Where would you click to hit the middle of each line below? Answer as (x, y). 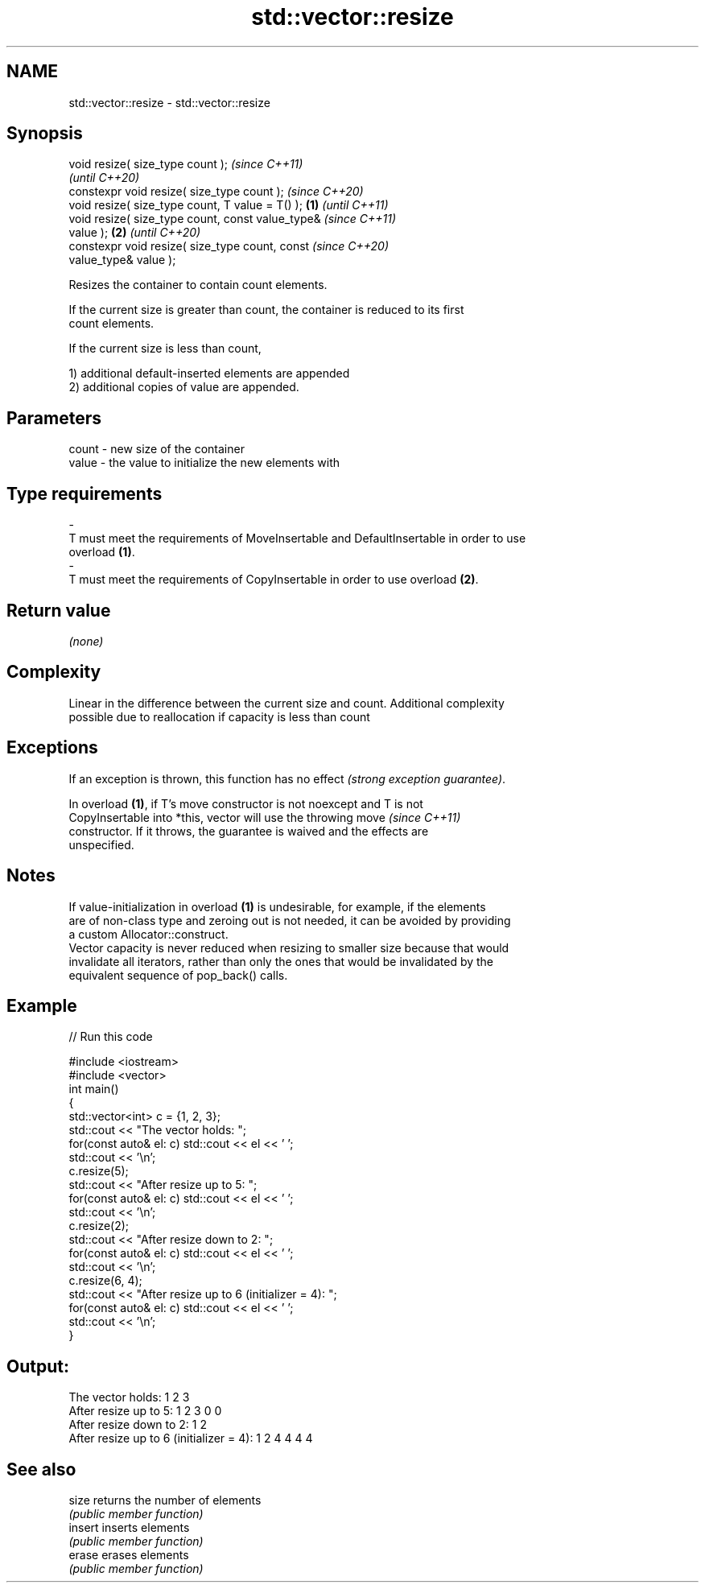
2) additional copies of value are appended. (184, 387)
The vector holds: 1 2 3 (129, 1397)
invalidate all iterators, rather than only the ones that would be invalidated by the (281, 961)
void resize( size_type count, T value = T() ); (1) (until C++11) (229, 205)
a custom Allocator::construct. (148, 934)
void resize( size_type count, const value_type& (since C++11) (233, 219)
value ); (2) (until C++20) (135, 233)
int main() (94, 1089)
